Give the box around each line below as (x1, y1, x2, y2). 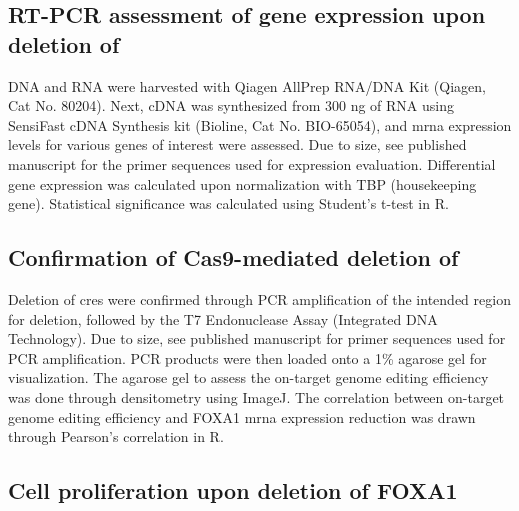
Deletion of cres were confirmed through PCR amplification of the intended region (8, 288, 511, 309)
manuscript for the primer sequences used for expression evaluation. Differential (8, 153, 496, 174)
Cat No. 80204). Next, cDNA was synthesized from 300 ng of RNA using (8, 95, 454, 116)
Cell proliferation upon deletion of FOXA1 (8, 475, 458, 506)
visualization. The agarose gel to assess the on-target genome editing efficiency (8, 367, 489, 388)
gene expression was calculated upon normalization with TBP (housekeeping (8, 173, 477, 194)
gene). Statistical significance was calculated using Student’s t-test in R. (8, 193, 449, 214)
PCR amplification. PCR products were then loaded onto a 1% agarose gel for (8, 347, 487, 368)
